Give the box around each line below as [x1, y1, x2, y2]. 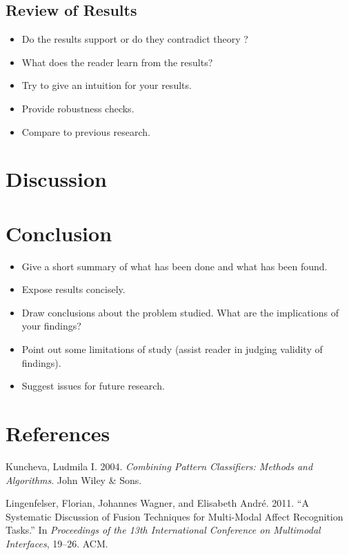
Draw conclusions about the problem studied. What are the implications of [21, 305, 339, 319]
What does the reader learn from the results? [21, 54, 213, 69]
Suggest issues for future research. [21, 379, 165, 393]
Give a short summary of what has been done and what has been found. [21, 259, 328, 273]
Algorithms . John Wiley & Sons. [6, 472, 142, 487]
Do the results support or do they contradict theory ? [21, 32, 248, 46]
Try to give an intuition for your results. [21, 78, 192, 92]
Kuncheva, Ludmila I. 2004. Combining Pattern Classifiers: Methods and [6, 458, 313, 473]
